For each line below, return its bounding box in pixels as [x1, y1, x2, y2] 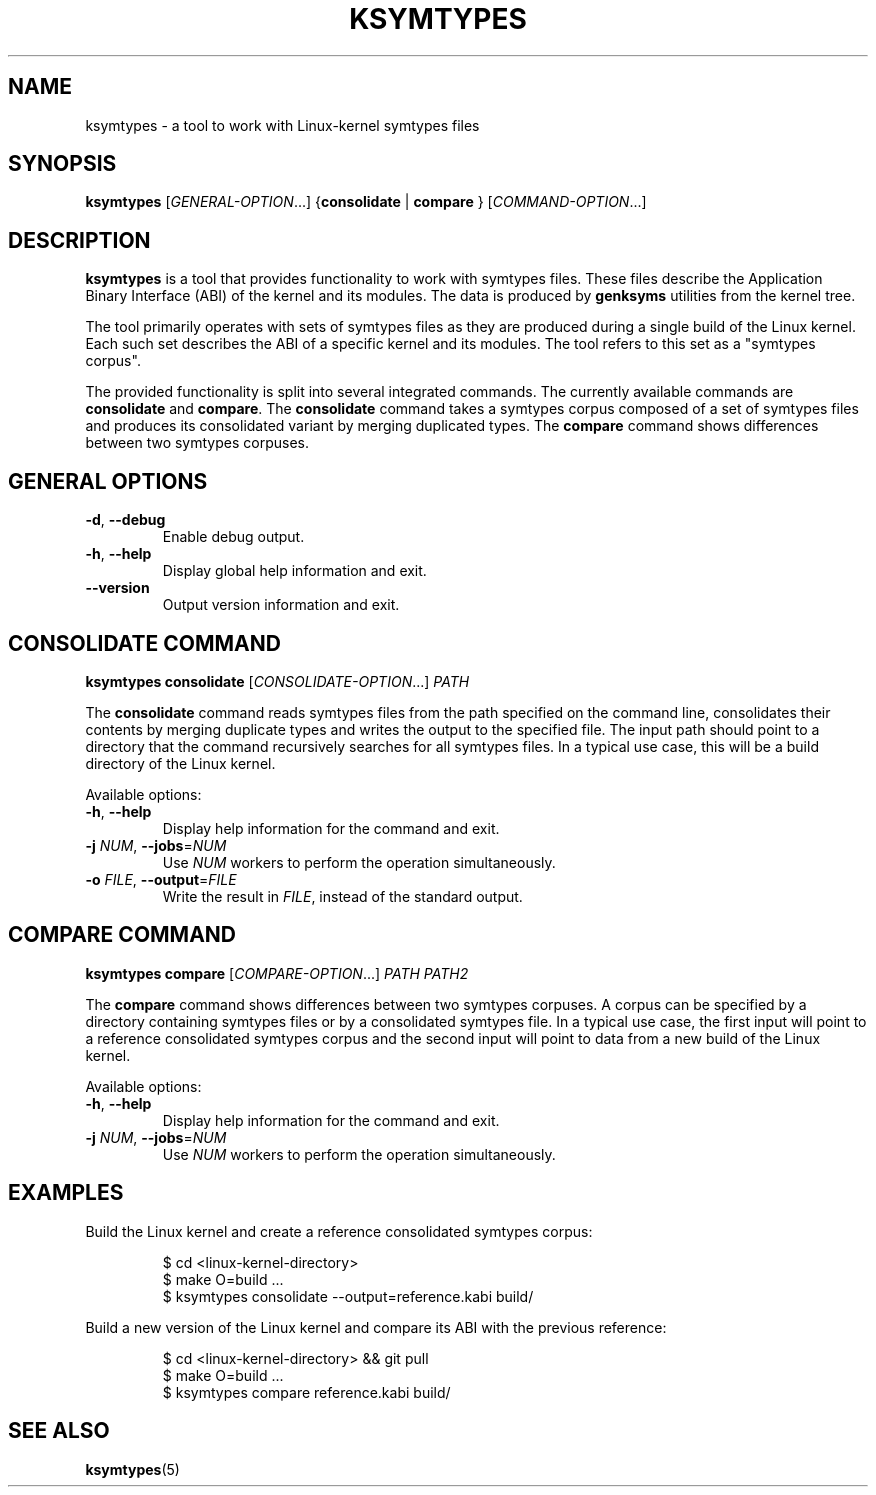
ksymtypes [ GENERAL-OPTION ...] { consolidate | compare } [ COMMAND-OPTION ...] [85, 193, 647, 211]
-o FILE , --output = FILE [85, 870, 237, 888]
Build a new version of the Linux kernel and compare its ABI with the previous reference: [85, 1318, 667, 1336]
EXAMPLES [8, 1180, 124, 1206]
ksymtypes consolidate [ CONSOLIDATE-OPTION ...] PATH [85, 672, 470, 690]
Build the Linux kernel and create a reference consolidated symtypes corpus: [85, 1222, 593, 1240]
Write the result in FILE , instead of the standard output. [162, 887, 523, 905]
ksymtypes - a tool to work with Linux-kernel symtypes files [85, 116, 480, 134]
